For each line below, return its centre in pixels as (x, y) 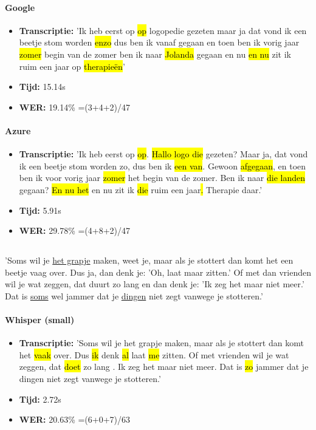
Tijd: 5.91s (40, 210)
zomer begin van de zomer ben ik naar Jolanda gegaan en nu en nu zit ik (155, 54)
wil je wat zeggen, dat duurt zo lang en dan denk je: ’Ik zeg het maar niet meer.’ (155, 284)
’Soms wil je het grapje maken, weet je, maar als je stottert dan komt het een (149, 260)
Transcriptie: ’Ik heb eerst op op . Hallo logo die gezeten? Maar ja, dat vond (163, 154)
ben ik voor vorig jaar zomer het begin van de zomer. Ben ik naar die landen (162, 178)
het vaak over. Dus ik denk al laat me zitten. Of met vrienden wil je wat (154, 354)
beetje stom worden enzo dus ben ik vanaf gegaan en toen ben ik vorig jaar (159, 42)
